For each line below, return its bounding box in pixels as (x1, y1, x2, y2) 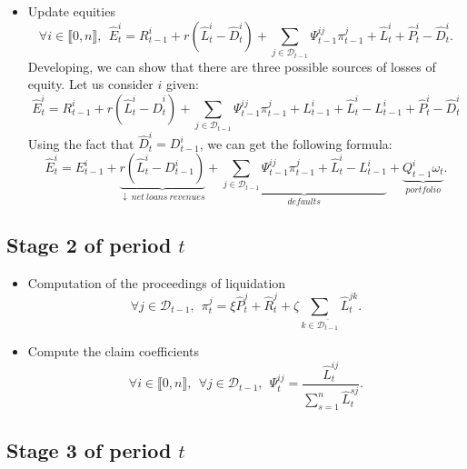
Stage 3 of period (6, 435, 172, 464)
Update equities (27, 2, 115, 20)
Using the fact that (27, 134, 134, 153)
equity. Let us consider (27, 75, 154, 94)
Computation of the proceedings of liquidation (27, 273, 286, 292)
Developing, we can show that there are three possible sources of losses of (27, 56, 436, 75)
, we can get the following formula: (199, 134, 392, 153)
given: (166, 75, 199, 94)
